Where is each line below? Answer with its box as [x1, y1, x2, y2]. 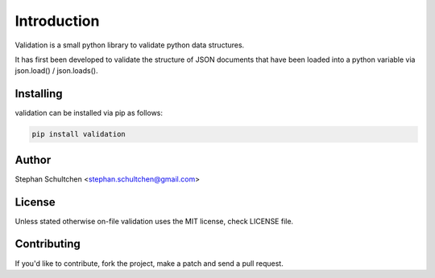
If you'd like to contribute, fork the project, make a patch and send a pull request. [14, 258, 284, 268]
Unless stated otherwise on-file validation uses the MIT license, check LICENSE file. [14, 216, 294, 226]
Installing [14, 87, 64, 100]
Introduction [14, 12, 100, 30]
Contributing [14, 237, 81, 251]
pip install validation [31, 129, 126, 139]
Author [14, 153, 52, 166]
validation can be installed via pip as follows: [14, 108, 164, 118]
